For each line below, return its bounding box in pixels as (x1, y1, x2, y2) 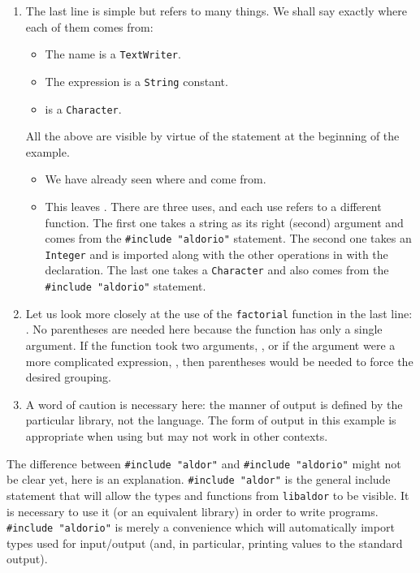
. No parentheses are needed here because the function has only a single (25, 321, 383, 338)
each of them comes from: (25, 18, 154, 35)
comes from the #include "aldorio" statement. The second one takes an (45, 230, 412, 247)
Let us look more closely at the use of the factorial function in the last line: (25, 304, 413, 321)
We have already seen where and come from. (45, 170, 266, 187)
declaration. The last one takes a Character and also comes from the (45, 261, 389, 278)
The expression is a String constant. (45, 72, 228, 89)
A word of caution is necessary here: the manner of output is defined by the (25, 395, 403, 412)
